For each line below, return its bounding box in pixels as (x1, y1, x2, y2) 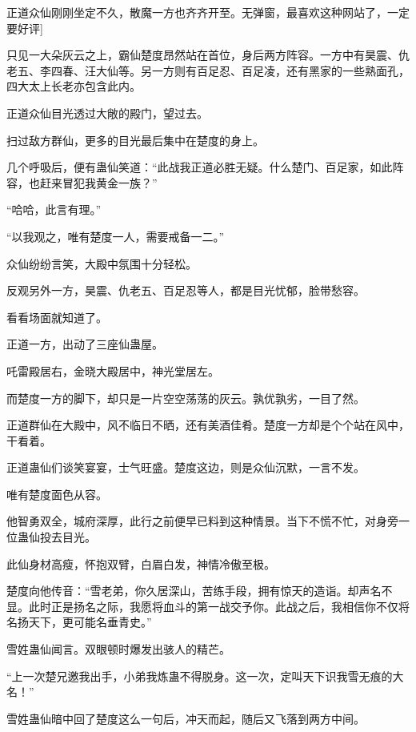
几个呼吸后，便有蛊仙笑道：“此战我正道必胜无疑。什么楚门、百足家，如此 (6, 159, 393, 175)
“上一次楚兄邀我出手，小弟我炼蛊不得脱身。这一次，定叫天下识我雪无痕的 (6, 667, 393, 684)
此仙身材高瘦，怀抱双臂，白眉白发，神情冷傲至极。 (6, 555, 275, 572)
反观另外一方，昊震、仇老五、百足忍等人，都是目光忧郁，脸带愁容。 (6, 282, 365, 299)
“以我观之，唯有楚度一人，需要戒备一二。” (6, 227, 225, 244)
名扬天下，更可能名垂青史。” (6, 613, 152, 630)
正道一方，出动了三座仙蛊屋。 (6, 336, 163, 352)
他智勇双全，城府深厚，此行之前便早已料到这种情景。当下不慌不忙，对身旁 (6, 513, 398, 529)
